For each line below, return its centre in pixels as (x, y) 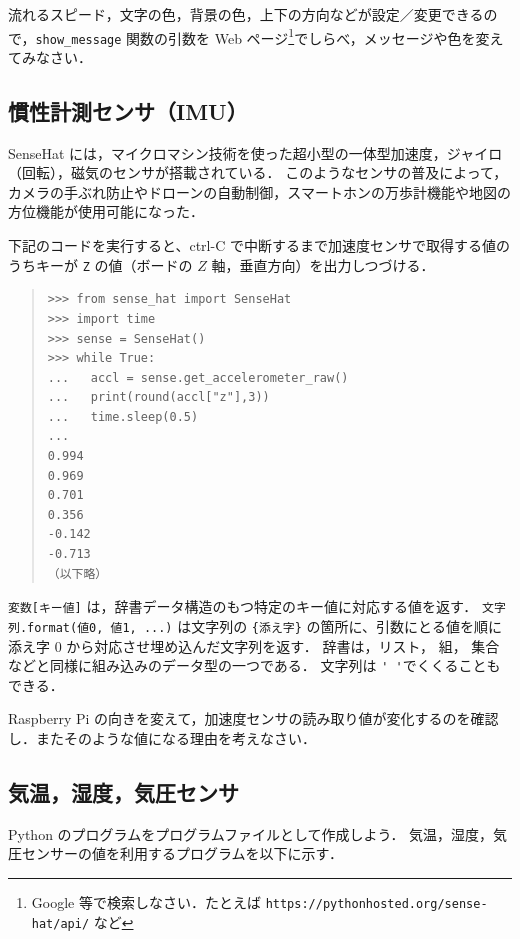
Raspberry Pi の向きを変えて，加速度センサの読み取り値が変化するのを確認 (253, 718)
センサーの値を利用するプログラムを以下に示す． (182, 853)
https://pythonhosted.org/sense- (376, 903)
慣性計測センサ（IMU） (128, 110)
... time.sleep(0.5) (123, 416)
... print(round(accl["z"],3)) (158, 397)
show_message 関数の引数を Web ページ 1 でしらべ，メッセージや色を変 (262, 36)
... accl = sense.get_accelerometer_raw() (198, 377)
